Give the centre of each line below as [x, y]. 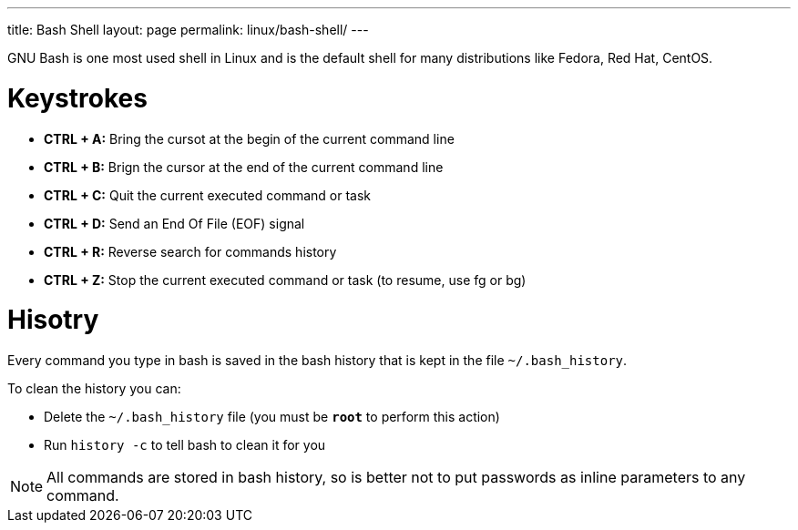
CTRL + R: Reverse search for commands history [190, 251]
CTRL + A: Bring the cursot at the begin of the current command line [249, 138]
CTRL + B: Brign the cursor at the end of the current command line [244, 167]
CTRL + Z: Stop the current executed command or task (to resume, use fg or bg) [285, 280]
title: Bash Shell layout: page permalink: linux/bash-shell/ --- [188, 30]
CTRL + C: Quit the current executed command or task [208, 195]
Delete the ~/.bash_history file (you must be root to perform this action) [272, 417]
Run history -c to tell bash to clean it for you [185, 445]
